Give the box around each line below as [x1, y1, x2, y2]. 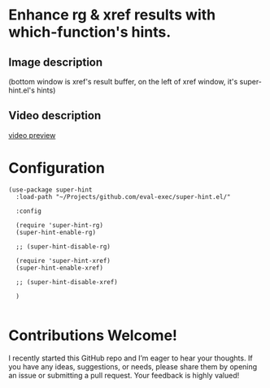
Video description [8, 109, 102, 123]
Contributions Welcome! [8, 326, 177, 344]
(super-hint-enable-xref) [15, 264, 104, 272]
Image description [8, 55, 103, 69]
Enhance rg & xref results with [8, 6, 216, 24]
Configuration [8, 159, 106, 177]
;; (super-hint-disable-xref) [15, 278, 118, 286]
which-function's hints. [8, 23, 172, 41]
